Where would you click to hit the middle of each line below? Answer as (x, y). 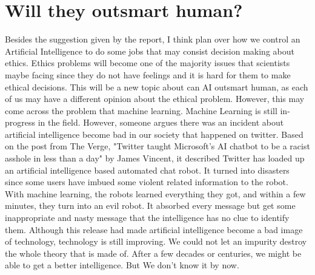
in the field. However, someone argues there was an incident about (161, 122)
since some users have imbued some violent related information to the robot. (147, 182)
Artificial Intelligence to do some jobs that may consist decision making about (150, 51)
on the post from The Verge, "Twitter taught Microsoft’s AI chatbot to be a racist (157, 146)
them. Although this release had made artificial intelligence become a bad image (154, 229)
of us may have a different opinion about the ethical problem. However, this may (155, 99)
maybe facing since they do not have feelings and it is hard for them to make (148, 74)
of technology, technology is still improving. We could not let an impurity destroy (156, 241)
